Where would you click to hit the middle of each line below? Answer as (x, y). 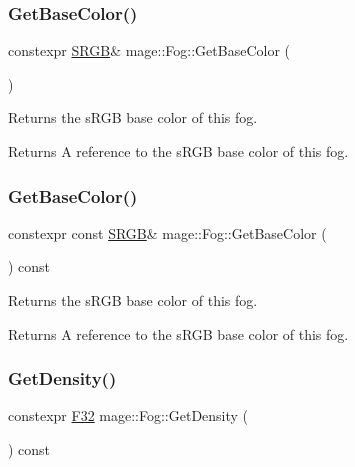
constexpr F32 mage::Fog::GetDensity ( (128, 415)
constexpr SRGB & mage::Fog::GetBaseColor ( (149, 50)
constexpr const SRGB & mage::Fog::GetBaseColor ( (167, 232)
